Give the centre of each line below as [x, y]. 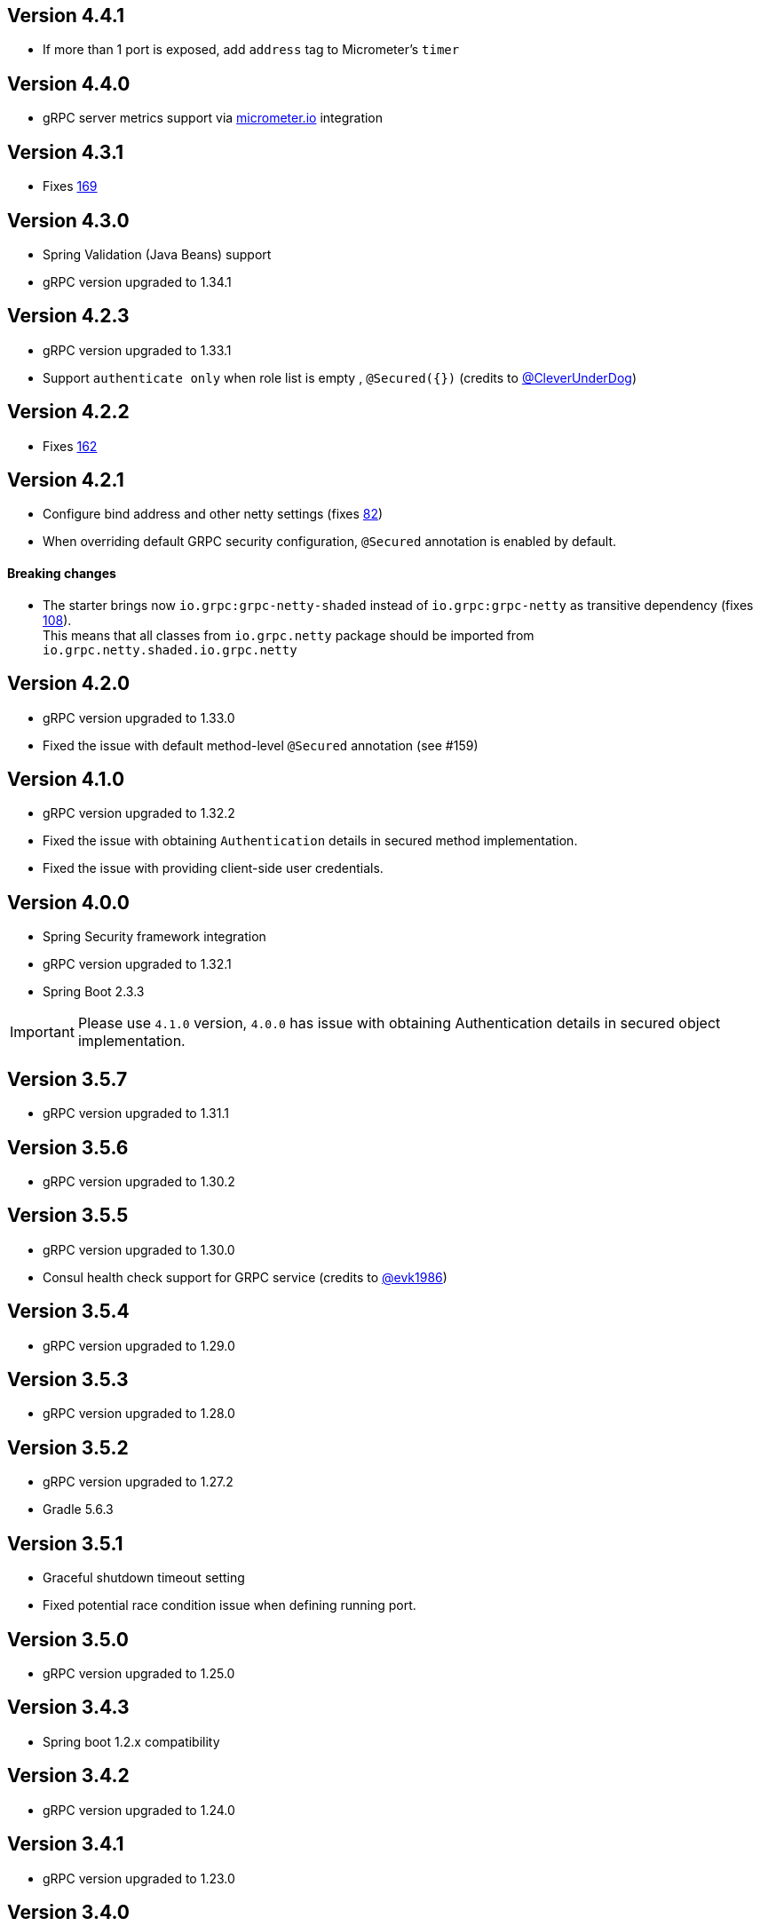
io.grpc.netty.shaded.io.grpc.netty [170, 650]
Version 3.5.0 [68, 1639]
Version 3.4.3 [68, 1708]
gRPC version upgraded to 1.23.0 [139, 1878]
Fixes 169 [70, 186]
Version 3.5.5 [68, 1216]
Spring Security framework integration [154, 937]
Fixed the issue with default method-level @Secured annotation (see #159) [261, 745]
